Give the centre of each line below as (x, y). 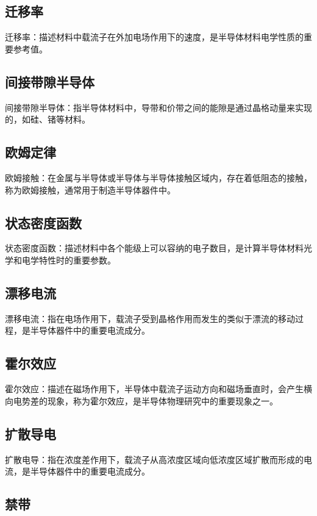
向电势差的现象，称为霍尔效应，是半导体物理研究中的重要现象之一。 (141, 400)
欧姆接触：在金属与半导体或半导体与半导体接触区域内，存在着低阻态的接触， (158, 177)
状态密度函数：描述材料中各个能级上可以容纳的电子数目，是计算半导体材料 (154, 248)
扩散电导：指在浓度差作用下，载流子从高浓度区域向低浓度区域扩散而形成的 (154, 459)
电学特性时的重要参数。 (69, 260)
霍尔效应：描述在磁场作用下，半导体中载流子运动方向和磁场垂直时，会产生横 (158, 389)
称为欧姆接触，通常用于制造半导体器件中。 (90, 189)
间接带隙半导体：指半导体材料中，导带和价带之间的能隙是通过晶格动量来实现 (158, 107)
